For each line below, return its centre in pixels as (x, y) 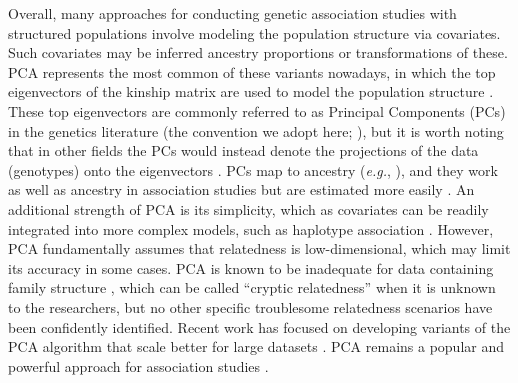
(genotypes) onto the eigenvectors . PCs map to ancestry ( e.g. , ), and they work (253, 169)
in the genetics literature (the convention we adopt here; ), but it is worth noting (256, 130)
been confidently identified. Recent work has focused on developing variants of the (259, 326)
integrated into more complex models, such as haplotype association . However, (251, 228)
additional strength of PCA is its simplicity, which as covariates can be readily (248, 208)
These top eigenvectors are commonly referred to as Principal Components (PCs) (257, 110)
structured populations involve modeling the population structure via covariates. (254, 32)
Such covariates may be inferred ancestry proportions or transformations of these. (258, 52)
